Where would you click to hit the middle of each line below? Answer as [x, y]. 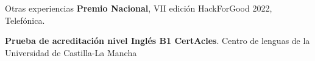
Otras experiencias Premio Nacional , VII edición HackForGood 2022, [139, 8]
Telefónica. [25, 20]
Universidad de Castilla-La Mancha [71, 52]
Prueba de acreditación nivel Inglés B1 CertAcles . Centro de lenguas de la [157, 41]
